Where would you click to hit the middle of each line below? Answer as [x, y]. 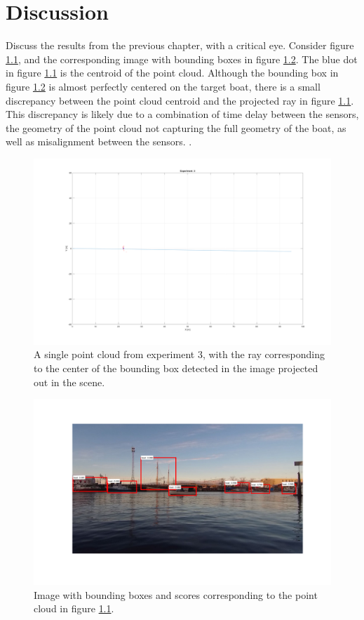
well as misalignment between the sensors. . [99, 141]
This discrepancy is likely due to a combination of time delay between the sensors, [182, 114]
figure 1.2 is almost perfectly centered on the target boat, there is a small [163, 86]
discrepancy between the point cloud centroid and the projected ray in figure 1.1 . [180, 100]
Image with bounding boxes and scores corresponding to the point [176, 594]
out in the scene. [69, 382]
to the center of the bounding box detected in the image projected [176, 368]
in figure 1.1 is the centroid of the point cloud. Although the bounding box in [172, 73]
